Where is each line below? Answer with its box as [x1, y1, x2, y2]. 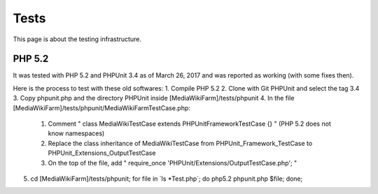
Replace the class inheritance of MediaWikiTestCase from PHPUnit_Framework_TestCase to [48, 139, 313, 147]
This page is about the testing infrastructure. [13, 35, 141, 43]
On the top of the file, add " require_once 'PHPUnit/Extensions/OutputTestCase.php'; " [48, 158, 297, 167]
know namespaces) [48, 129, 105, 137]
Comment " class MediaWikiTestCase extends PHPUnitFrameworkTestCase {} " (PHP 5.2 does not [48, 119, 332, 128]
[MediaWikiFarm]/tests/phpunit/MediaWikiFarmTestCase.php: [13, 103, 190, 112]
